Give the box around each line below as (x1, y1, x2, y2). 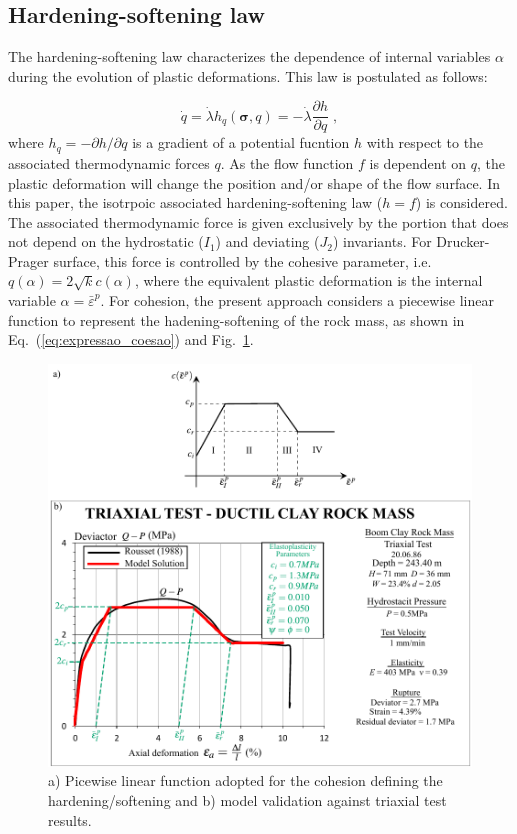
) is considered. (415, 192, 508, 213)
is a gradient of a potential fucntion (132, 132, 350, 153)
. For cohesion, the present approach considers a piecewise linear (100, 290, 494, 311)
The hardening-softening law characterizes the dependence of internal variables (8, 46, 491, 67)
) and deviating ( (215, 231, 320, 252)
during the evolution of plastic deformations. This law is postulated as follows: (8, 65, 488, 86)
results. (48, 809, 92, 830)
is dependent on (369, 152, 467, 173)
